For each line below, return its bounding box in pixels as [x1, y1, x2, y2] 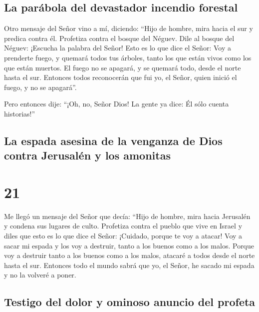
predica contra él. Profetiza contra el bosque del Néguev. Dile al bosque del [4, 32, 235, 43]
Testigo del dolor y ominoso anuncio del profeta [4, 294, 256, 309]
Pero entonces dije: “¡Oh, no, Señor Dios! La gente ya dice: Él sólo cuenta [4, 98, 229, 109]
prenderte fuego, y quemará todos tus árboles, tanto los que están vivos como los [4, 52, 252, 62]
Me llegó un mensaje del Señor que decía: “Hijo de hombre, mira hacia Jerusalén [4, 210, 251, 221]
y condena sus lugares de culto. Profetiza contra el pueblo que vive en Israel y [4, 220, 243, 231]
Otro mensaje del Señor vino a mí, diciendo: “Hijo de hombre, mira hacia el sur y [4, 23, 253, 33]
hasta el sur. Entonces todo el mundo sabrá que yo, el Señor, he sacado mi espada [4, 259, 255, 270]
